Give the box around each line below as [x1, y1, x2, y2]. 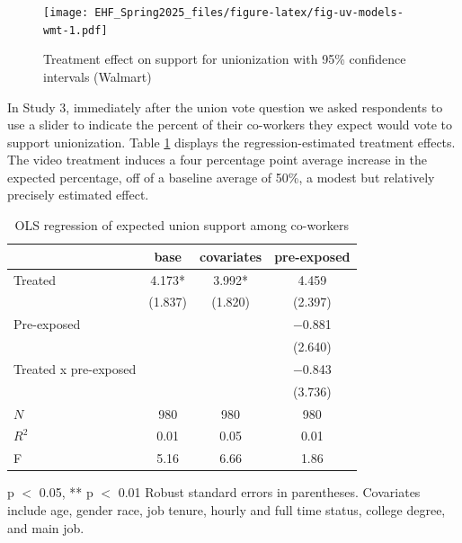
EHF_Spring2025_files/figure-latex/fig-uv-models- [94, 6, 404, 19]
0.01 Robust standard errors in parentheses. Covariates [118, 483, 421, 502]
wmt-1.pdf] [43, 23, 108, 37]
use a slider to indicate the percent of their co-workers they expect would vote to [7, 115, 453, 134]
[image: [43, 6, 89, 19]
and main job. [7, 518, 84, 537]
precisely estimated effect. [7, 185, 149, 204]
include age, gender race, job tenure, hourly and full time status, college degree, [7, 500, 446, 519]
